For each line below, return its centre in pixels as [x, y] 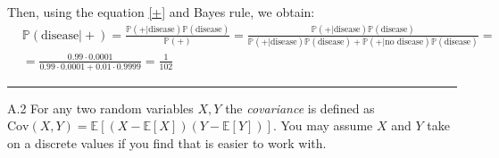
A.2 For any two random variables [100, 108]
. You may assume [323, 125]
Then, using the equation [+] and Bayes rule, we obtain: [161, 12]
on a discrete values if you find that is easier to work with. [167, 142]
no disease [404, 42]
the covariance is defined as [300, 108]
